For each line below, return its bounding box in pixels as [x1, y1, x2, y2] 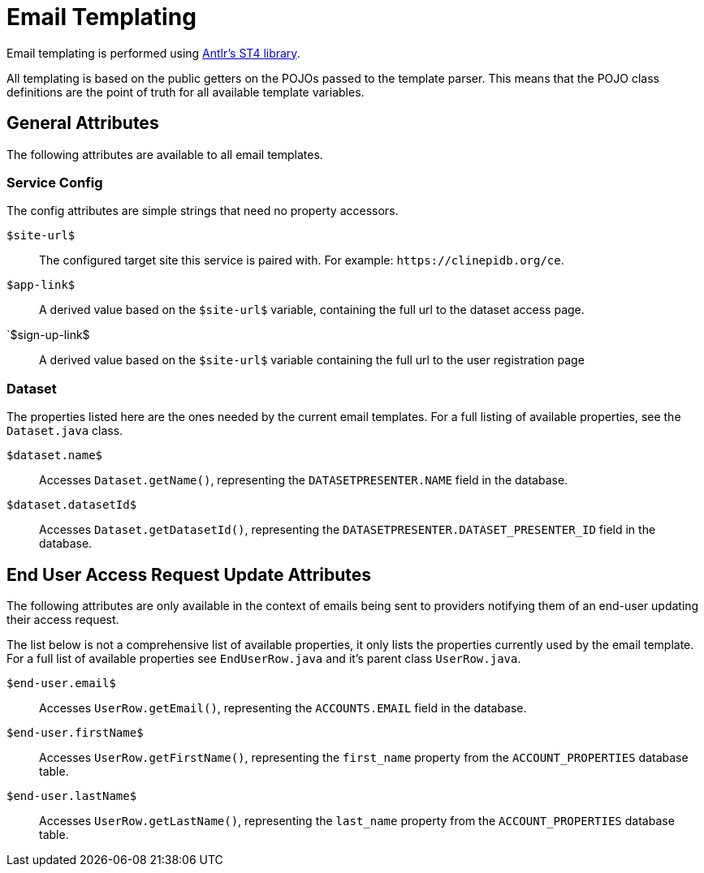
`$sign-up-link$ [6, 328, 90, 342]
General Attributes [6, 113, 159, 134]
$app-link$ [6, 278, 76, 292]
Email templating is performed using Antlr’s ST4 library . [6, 45, 300, 60]
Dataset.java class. [6, 424, 123, 438]
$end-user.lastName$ [6, 789, 137, 802]
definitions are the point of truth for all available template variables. [6, 84, 365, 99]
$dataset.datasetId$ [6, 498, 137, 512]
